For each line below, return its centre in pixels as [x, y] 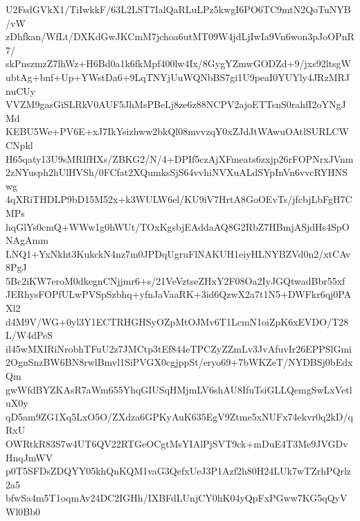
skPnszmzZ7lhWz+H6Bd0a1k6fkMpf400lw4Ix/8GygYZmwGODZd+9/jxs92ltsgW [178, 63]
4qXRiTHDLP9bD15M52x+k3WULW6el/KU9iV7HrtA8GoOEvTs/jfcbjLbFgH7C [179, 199]
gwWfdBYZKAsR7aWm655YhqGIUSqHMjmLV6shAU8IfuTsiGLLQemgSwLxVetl [179, 389]
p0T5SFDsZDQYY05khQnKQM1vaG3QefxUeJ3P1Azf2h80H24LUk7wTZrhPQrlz [179, 471]
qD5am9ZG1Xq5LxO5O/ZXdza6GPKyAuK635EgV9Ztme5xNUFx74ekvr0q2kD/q [179, 416]
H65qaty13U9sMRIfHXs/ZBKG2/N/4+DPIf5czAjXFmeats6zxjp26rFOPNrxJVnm [180, 158]
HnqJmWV [29, 457]
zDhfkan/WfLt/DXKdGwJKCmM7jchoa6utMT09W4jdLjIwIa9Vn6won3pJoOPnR [180, 36]
